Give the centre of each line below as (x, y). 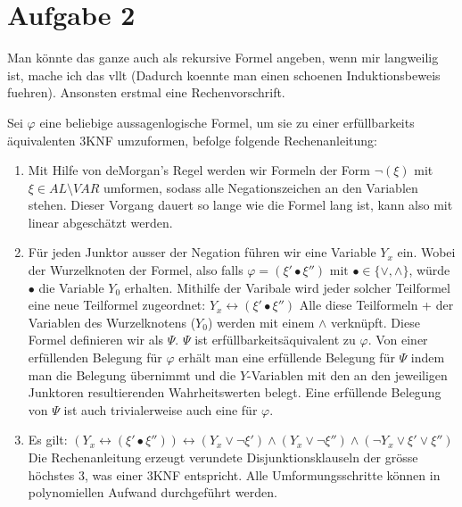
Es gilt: (48, 440)
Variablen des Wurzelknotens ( (112, 322)
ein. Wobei (426, 252)
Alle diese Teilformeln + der (376, 305)
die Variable (71, 287)
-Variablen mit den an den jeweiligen (347, 374)
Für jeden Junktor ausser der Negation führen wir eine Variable (202, 252)
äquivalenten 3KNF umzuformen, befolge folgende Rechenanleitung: (193, 140)
